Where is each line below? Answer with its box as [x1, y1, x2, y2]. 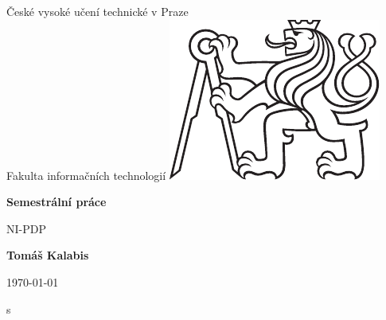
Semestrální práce [6, 193, 107, 210]
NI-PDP [6, 220, 46, 236]
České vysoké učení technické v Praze [6, 3, 189, 19]
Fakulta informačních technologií [6, 166, 166, 183]
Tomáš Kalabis [6, 247, 89, 263]
